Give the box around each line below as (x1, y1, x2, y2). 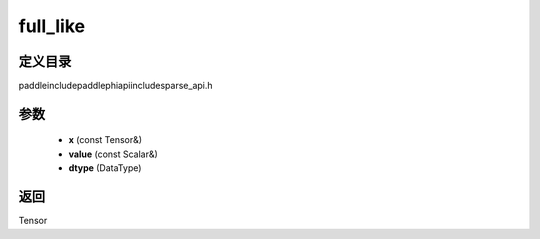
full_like (18, 15, 85, 37)
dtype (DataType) (68, 162, 142, 174)
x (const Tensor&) (68, 134, 143, 146)
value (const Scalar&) (68, 148, 159, 160)
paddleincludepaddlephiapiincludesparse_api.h (18, 80, 214, 92)
